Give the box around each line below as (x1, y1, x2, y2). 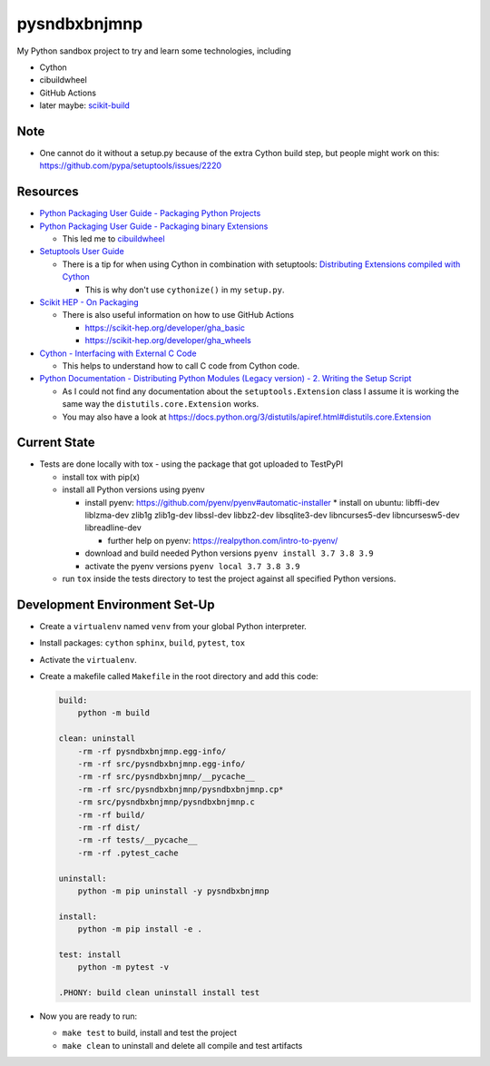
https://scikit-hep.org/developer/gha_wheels (84, 335, 251, 346)
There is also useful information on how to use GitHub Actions (62, 310, 295, 321)
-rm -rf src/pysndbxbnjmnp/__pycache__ (77, 772, 256, 782)
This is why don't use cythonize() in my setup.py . (84, 284, 285, 295)
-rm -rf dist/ (77, 822, 141, 833)
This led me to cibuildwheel (62, 233, 165, 244)
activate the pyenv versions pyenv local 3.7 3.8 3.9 (84, 560, 300, 571)
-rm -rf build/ (77, 809, 145, 820)
